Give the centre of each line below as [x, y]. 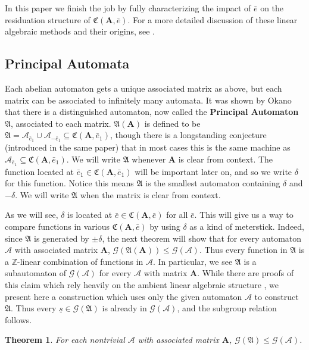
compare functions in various [57, 226]
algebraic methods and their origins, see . [80, 31]
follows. [18, 319]
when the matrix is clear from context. [150, 194]
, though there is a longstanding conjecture [188, 135]
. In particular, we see [193, 261]
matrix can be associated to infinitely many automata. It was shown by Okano [148, 100]
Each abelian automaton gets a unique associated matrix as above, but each [143, 88]
